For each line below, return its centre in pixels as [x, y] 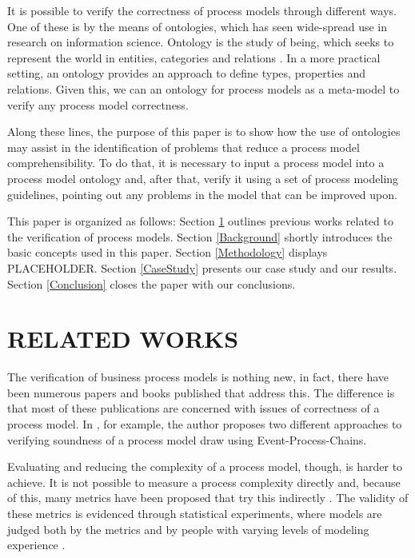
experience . [36, 545]
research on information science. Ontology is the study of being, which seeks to [201, 42]
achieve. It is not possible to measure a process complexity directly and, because [204, 482]
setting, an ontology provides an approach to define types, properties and [187, 73]
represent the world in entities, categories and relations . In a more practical [194, 57]
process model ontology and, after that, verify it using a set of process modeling [203, 178]
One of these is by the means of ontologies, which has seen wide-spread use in [198, 26]
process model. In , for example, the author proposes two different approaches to [205, 424]
